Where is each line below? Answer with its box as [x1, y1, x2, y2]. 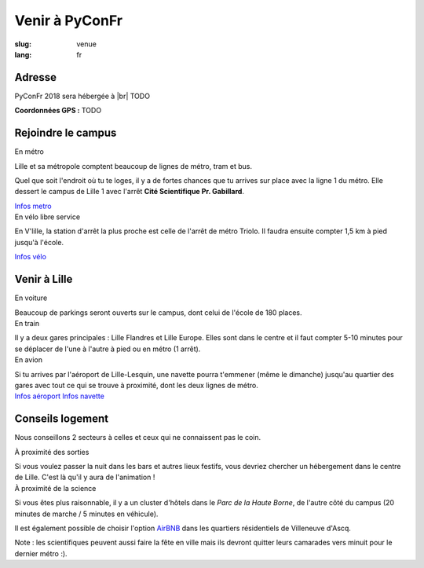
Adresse [14, 71, 57, 84]
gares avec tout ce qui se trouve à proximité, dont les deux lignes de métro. [14, 380, 258, 390]
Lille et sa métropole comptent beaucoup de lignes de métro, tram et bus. [14, 161, 253, 170]
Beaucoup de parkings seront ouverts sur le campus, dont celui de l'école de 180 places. [14, 307, 302, 317]
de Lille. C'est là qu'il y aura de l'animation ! [14, 472, 155, 482]
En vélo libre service [14, 212, 81, 222]
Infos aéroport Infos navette [14, 391, 105, 401]
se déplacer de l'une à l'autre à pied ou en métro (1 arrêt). [14, 344, 201, 354]
